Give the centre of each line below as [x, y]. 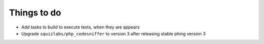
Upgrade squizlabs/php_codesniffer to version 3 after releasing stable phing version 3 [113, 33]
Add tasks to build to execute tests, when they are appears [80, 27]
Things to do [35, 13]
